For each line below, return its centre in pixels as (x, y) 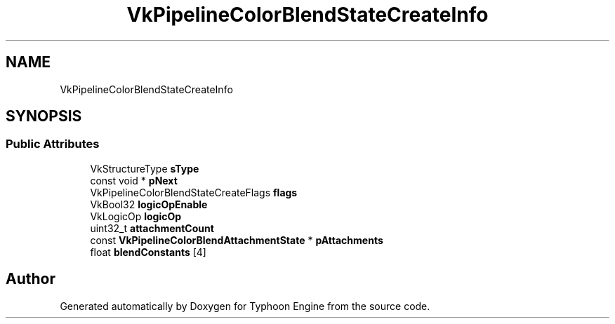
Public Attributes (53, 144)
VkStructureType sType (145, 168)
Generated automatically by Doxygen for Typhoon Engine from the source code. (245, 306)
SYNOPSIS (44, 116)
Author (31, 279)
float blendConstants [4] (148, 252)
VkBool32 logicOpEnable (149, 204)
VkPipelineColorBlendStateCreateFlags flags (194, 192)
